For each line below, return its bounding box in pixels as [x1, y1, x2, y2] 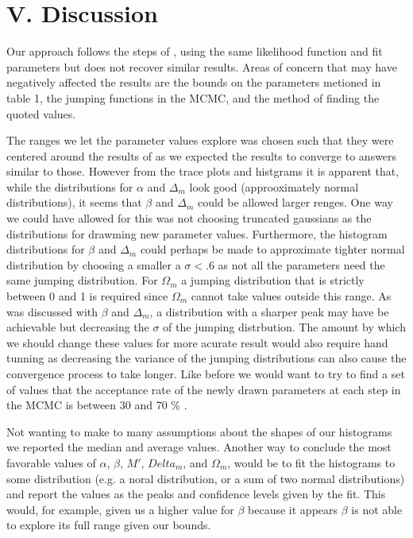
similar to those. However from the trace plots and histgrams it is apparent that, [6, 163, 399, 180]
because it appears [248, 501, 338, 517]
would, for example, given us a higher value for [6, 501, 234, 517]
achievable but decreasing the [6, 319, 149, 335]
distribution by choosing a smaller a [6, 256, 181, 273]
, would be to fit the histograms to [227, 454, 396, 470]
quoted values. [6, 105, 76, 122]
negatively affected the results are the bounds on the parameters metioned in [6, 74, 381, 91]
